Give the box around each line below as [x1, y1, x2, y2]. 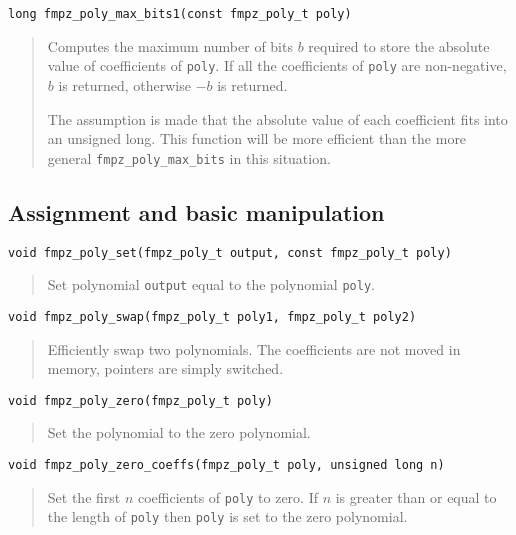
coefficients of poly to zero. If [137, 486, 318, 507]
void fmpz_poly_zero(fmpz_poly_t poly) [8, 393, 273, 408]
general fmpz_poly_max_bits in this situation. [47, 147, 331, 168]
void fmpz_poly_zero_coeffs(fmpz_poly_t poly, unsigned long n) [8, 457, 445, 472]
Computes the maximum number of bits [47, 35, 293, 56]
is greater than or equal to [335, 486, 497, 507]
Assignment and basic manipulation [8, 196, 385, 227]
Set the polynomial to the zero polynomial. [47, 422, 311, 443]
